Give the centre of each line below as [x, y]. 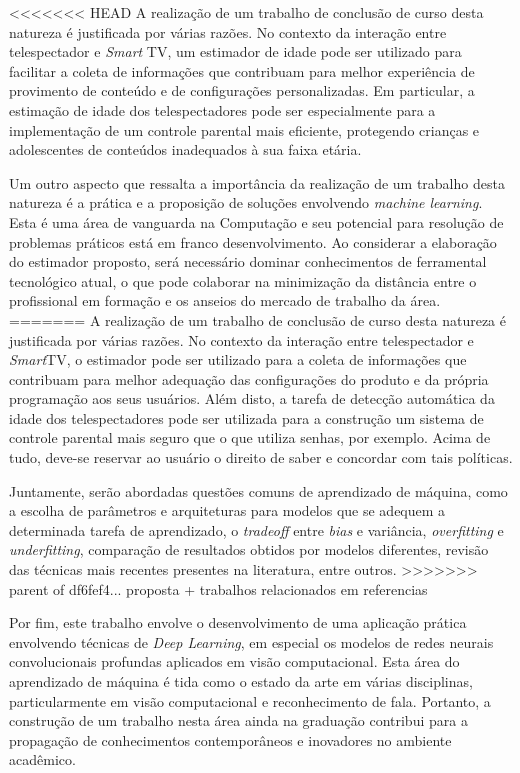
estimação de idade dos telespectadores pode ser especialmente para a [222, 109]
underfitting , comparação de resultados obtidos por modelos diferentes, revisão [249, 549]
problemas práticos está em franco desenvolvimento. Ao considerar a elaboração [253, 241]
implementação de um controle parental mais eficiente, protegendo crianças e [244, 129]
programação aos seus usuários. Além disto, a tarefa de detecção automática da [252, 398]
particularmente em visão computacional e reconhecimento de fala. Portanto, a [250, 700]
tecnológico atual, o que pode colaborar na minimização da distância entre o [243, 280]
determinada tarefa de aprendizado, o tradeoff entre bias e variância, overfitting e [256, 529]
